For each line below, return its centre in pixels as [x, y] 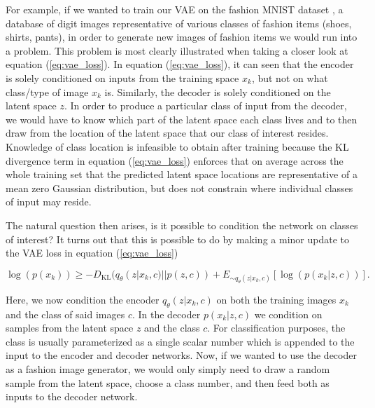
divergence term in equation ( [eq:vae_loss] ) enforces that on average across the [175, 160]
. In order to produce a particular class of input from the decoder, [205, 106]
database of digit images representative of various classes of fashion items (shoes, [179, 23]
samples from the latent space [70, 328]
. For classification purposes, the [276, 328]
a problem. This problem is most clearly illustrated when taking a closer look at [177, 50]
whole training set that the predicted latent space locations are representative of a [182, 174]
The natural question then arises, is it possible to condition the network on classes [182, 225]
